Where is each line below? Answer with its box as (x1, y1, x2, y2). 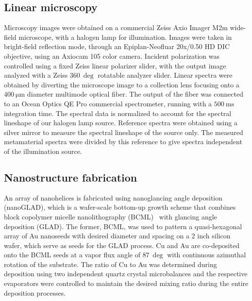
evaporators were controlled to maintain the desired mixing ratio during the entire (4, 278, 249, 288)
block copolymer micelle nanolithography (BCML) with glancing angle (4, 211, 217, 221)
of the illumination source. (4, 146, 82, 156)
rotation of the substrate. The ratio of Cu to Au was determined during (4, 259, 217, 269)
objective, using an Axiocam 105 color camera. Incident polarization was (4, 50, 219, 61)
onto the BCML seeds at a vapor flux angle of (4, 250, 140, 260)
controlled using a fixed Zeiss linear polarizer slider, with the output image (4, 60, 226, 70)
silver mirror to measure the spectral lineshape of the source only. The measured (4, 127, 243, 137)
